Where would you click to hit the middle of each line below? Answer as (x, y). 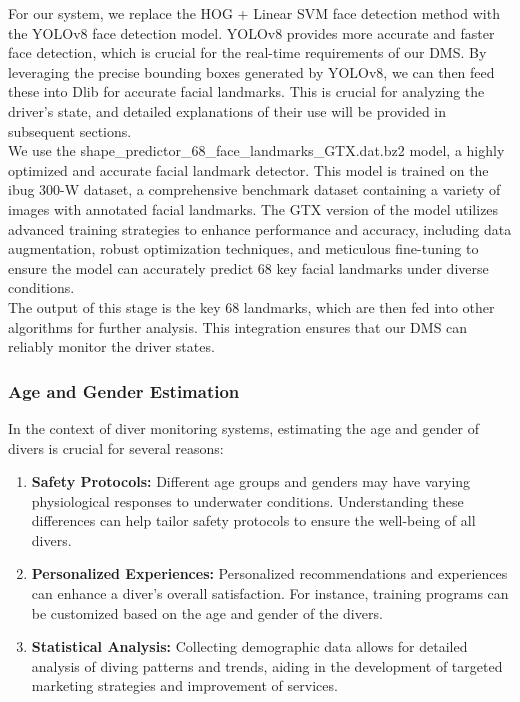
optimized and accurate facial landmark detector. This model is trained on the (248, 169)
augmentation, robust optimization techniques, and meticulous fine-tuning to (243, 248)
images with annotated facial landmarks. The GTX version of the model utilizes (253, 208)
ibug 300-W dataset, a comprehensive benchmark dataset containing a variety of (254, 189)
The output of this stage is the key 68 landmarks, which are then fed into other (251, 306)
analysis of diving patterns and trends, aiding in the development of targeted (267, 665)
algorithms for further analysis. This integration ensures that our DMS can (238, 326)
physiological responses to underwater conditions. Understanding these (247, 500)
